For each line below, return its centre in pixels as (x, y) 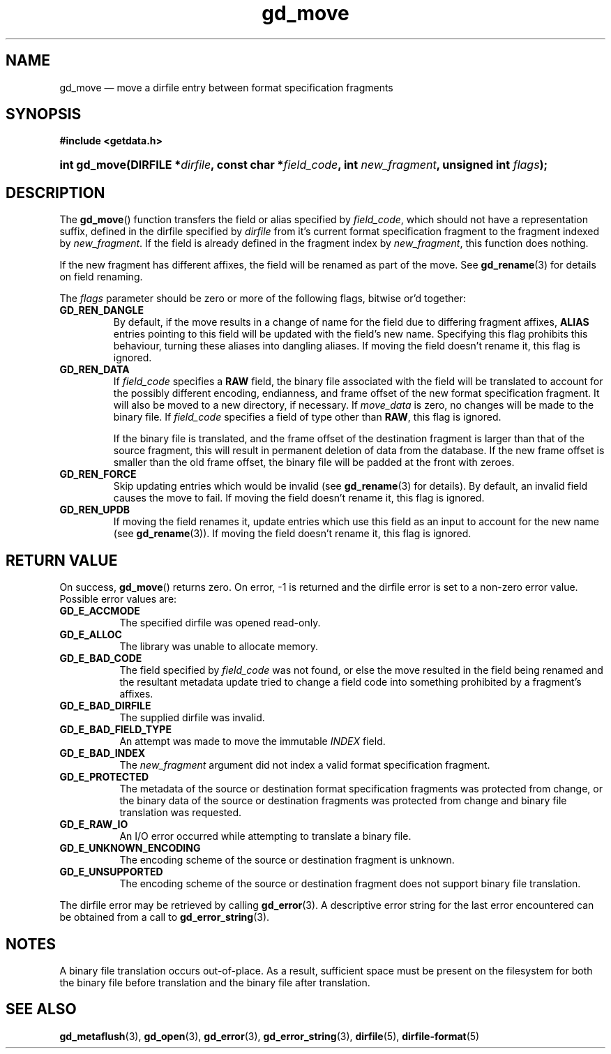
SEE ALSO (41, 1009)
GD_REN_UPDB (95, 510)
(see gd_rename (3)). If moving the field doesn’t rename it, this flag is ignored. (292, 534)
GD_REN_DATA (95, 370)
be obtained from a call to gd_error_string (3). (165, 917)
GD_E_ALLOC (91, 635)
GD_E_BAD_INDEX (103, 753)
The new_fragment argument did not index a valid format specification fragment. (305, 765)
